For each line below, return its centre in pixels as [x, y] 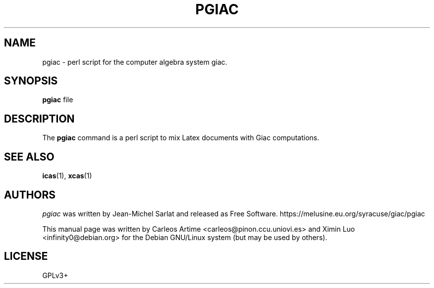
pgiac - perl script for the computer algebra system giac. [135, 62]
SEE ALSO [29, 157]
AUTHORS [30, 195]
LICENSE [26, 256]
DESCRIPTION [39, 119]
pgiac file [58, 100]
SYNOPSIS [31, 81]
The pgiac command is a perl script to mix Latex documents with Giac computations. [181, 138]
